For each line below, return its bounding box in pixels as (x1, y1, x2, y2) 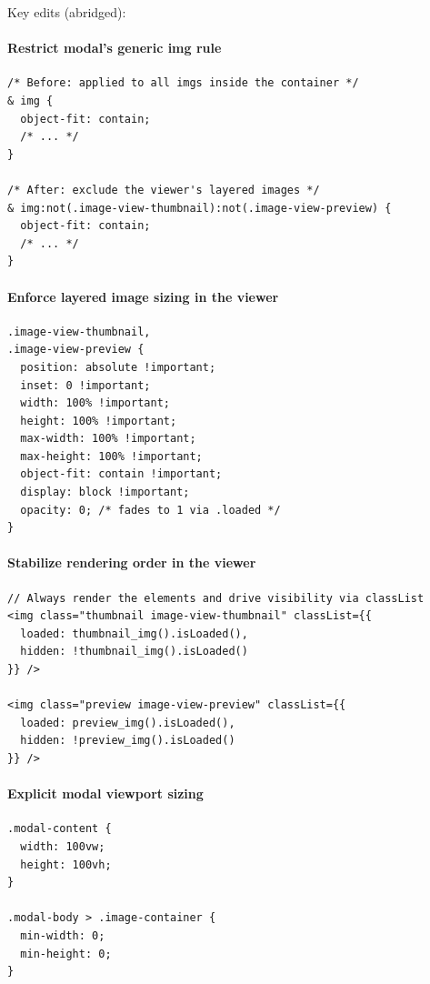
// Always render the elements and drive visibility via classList (7, 591, 425, 605)
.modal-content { (7, 822, 112, 836)
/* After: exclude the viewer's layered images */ (7, 183, 320, 196)
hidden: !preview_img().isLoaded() (20, 734, 235, 748)
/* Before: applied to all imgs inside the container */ (7, 76, 359, 90)
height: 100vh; (20, 858, 112, 871)
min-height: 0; (20, 947, 112, 960)
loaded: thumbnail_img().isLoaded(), (20, 627, 248, 640)
